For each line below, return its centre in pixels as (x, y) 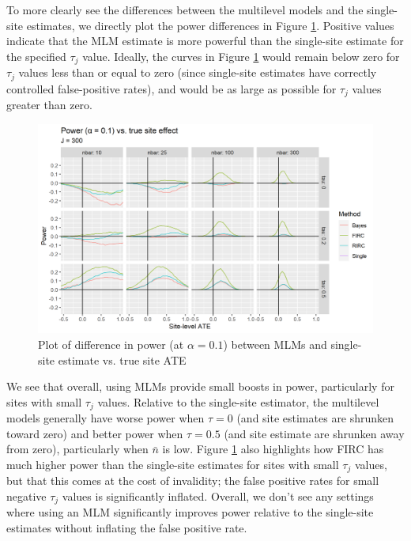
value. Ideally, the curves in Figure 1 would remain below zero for (241, 56)
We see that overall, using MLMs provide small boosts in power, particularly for (200, 386)
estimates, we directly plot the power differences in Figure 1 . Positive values (210, 25)
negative (26, 496)
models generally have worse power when (106, 418)
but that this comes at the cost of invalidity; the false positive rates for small (193, 480)
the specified (36, 56)
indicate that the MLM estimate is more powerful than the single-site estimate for (205, 41)
